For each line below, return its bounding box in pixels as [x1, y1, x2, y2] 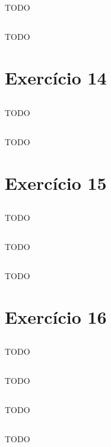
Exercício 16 [5, 304, 107, 329]
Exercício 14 [5, 65, 107, 90]
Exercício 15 [5, 170, 107, 195]
